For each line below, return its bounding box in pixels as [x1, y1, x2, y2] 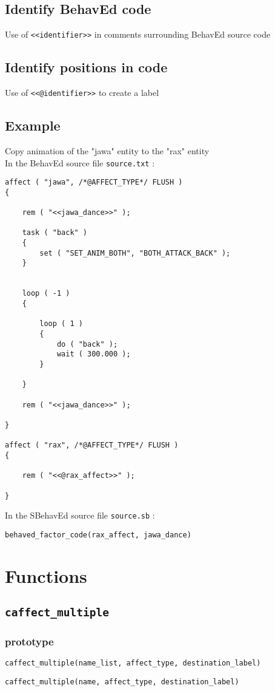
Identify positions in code [5, 58, 168, 77]
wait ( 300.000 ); [56, 350, 131, 359]
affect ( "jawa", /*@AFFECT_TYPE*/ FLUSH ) [5, 178, 183, 187]
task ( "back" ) [22, 228, 88, 237]
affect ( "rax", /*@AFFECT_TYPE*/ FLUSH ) [5, 441, 179, 450]
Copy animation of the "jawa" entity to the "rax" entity [5, 144, 210, 157]
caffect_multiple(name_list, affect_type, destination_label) [5, 659, 261, 668]
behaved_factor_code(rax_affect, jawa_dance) [5, 530, 191, 539]
